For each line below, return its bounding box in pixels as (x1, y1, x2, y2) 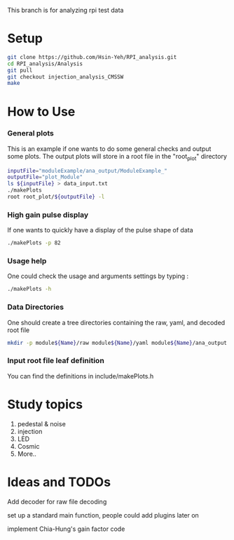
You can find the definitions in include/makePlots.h (7, 371, 154, 380)
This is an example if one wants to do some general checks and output (7, 144, 212, 153)
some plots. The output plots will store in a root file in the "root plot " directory (7, 152, 228, 162)
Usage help (7, 256, 47, 266)
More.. (17, 449, 37, 458)
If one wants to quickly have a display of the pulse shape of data (7, 226, 194, 235)
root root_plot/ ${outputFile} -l (7, 193, 105, 201)
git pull (7, 67, 33, 74)
